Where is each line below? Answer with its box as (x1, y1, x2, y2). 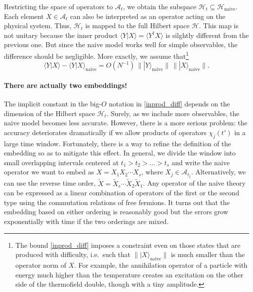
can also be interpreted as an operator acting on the (70, 11, 225, 21)
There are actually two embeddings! (4, 80, 127, 90)
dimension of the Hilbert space (4, 108, 95, 118)
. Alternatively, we (191, 167, 246, 177)
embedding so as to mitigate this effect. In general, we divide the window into (4, 148, 236, 158)
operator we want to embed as (4, 167, 94, 177)
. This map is (199, 20, 239, 31)
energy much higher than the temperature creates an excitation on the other (15, 269, 243, 279)
